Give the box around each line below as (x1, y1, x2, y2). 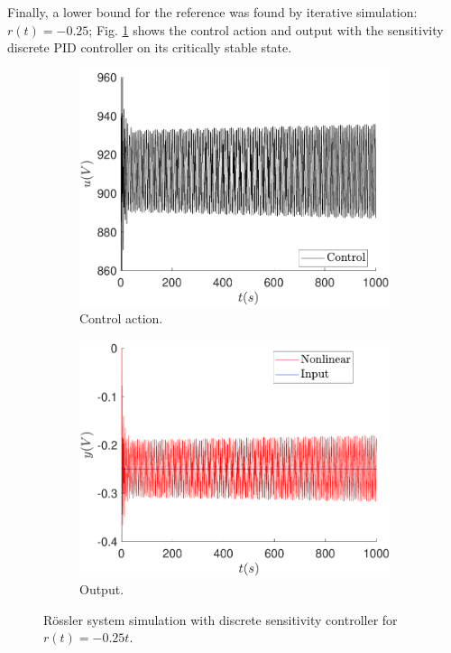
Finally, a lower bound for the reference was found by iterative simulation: (7, 3, 418, 21)
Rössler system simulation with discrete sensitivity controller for (43, 610, 398, 629)
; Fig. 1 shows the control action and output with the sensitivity (88, 20, 444, 39)
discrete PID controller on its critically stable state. (7, 38, 292, 57)
